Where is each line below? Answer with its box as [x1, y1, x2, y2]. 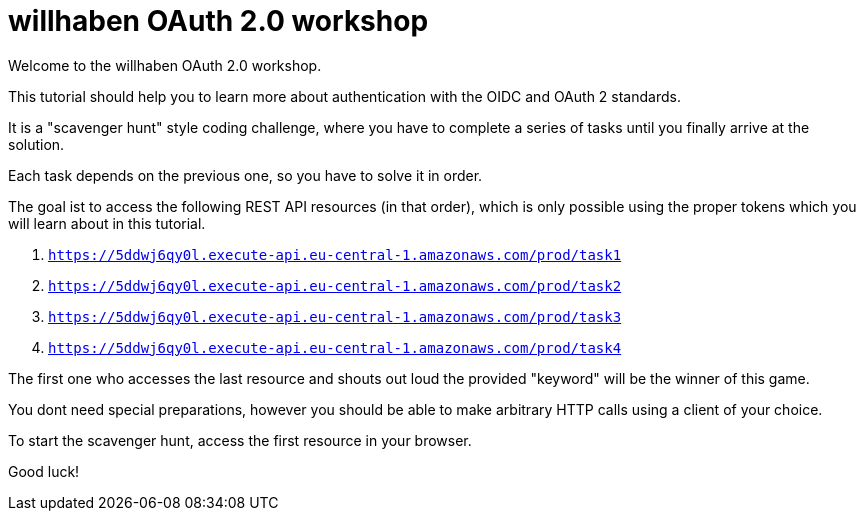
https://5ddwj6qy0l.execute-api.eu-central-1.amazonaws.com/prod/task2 [48, 277, 622, 294]
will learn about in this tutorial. [8, 214, 206, 232]
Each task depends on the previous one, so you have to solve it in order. [8, 166, 483, 184]
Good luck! [8, 462, 80, 480]
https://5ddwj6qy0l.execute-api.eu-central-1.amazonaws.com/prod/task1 [48, 246, 622, 263]
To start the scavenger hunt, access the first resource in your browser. [8, 431, 472, 449]
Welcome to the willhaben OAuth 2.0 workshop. [8, 56, 322, 74]
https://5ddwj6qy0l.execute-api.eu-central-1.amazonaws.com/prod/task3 [48, 308, 622, 325]
